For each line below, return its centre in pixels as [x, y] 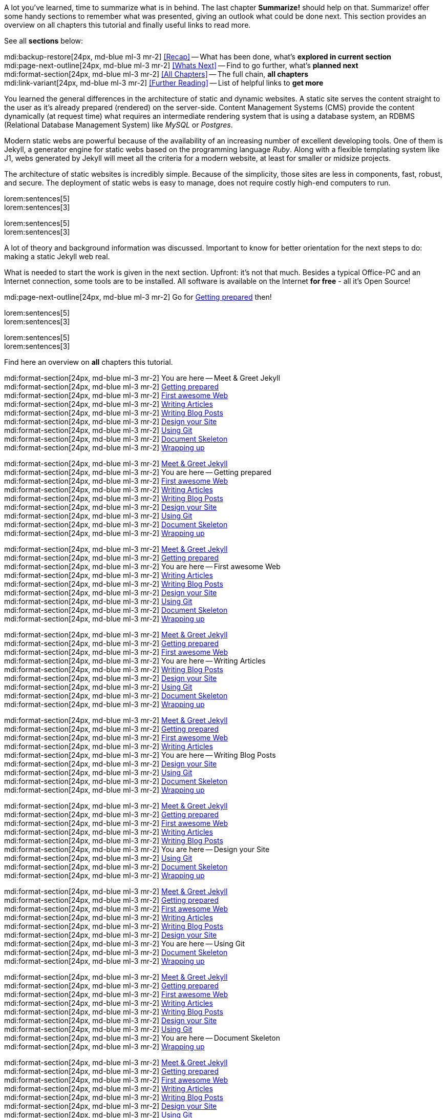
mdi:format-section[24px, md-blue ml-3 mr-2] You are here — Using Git [125, 944]
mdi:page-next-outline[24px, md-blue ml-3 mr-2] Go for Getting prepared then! [138, 297]
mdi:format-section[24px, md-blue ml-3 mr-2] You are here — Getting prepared [138, 472]
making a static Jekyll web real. [57, 256]
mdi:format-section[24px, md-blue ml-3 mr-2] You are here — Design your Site [137, 849]
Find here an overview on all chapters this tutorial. [89, 362]
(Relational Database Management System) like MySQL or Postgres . [119, 125]
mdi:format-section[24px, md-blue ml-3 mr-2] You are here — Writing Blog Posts [140, 755]
